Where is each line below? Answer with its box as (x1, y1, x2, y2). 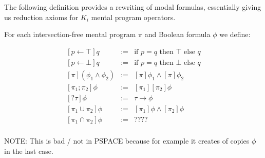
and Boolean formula (144, 29, 211, 40)
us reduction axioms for (4, 11, 79, 22)
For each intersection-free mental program (4, 29, 136, 40)
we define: (219, 29, 251, 40)
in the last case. (4, 145, 53, 156)
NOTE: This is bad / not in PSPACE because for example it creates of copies (4, 135, 250, 146)
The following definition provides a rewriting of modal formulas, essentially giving (4, 2, 261, 12)
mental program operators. (91, 11, 176, 22)
